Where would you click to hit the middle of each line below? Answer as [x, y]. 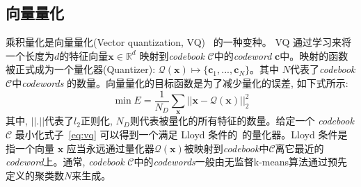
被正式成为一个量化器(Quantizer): [81, 69]
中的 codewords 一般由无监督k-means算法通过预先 [241, 162]
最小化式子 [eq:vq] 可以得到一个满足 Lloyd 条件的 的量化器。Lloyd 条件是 [181, 135]
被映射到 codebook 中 [226, 148]
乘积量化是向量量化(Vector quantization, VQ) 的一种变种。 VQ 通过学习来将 [179, 42]
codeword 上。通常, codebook [65, 162]
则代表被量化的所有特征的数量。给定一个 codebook [242, 121]
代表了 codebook [322, 69]
